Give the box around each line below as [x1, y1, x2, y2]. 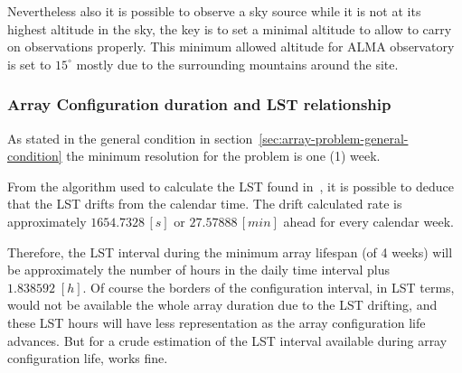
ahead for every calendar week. [283, 211, 454, 230]
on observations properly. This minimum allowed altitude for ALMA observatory [7, 37, 455, 56]
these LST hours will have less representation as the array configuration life [7, 312, 426, 331]
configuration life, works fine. [7, 349, 168, 368]
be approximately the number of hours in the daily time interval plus [7, 260, 391, 279]
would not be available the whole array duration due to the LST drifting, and [7, 295, 438, 314]
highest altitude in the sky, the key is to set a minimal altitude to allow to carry [7, 19, 452, 38]
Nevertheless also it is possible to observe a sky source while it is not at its [7, 2, 421, 20]
